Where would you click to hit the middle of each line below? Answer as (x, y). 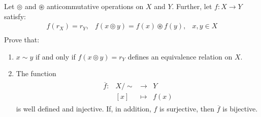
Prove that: (22, 40)
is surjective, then (187, 109)
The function (36, 73)
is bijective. (240, 109)
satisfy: (15, 16)
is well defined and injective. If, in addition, (84, 109)
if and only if (55, 56)
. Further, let (192, 6)
